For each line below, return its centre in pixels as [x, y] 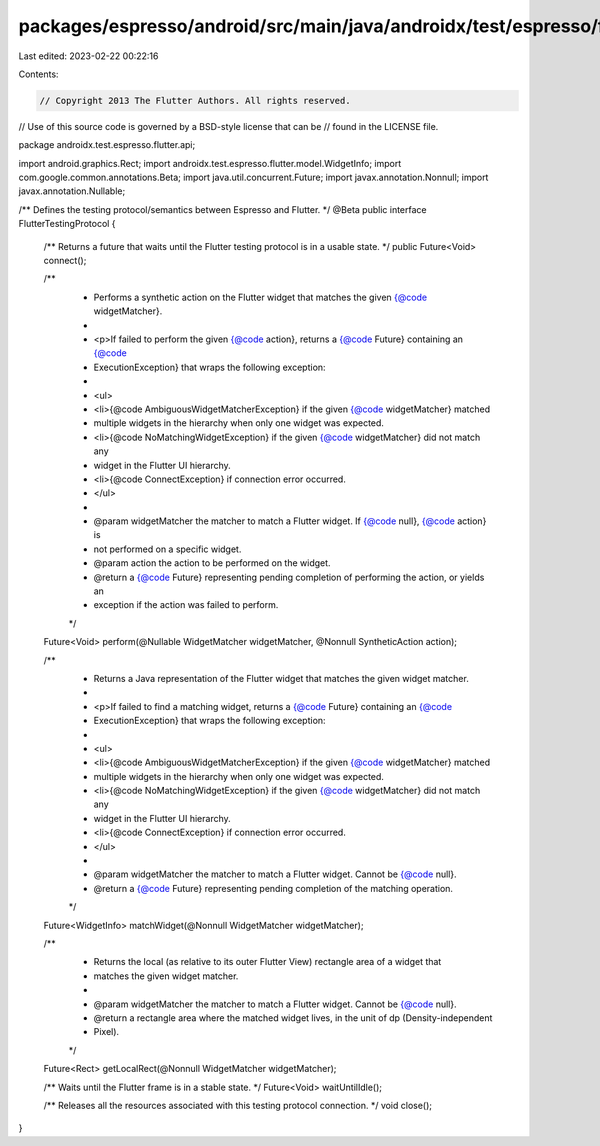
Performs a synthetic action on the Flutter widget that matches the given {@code [260, 297]
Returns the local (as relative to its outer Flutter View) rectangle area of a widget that [267, 962]
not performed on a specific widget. [167, 549]
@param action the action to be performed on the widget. [212, 563]
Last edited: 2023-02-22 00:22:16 [88, 56]
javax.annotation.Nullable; [72, 191]
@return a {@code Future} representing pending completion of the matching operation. [273, 888]
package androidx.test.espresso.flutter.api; [107, 145]
